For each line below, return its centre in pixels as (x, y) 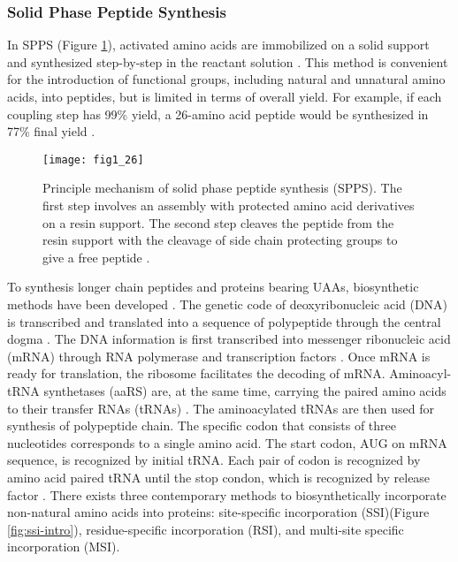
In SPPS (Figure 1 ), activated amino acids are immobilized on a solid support (218, 45)
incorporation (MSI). (64, 547)
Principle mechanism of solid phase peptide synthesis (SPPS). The (222, 188)
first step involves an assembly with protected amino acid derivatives (229, 205)
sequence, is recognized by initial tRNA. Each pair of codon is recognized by (214, 460)
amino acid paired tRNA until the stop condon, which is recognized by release (219, 477)
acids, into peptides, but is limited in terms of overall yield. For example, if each (225, 96)
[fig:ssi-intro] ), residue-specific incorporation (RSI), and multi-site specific (206, 529)
